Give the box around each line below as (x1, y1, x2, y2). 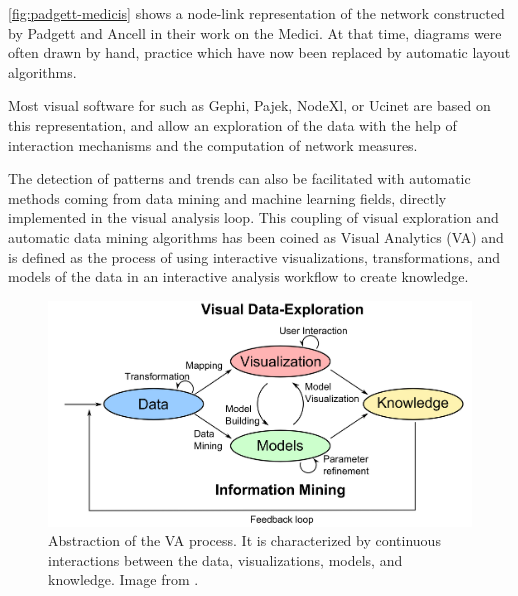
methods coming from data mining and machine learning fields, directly (8, 187, 447, 208)
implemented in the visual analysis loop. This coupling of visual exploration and (8, 207, 499, 228)
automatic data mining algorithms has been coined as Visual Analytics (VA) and (8, 226, 504, 247)
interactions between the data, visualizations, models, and (48, 549, 403, 570)
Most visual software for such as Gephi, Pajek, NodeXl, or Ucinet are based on (8, 95, 491, 116)
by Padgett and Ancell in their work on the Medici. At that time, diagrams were (8, 22, 502, 43)
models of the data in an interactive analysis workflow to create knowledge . (8, 266, 469, 287)
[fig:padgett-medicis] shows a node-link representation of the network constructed (8, 3, 505, 23)
